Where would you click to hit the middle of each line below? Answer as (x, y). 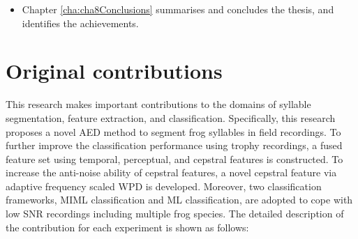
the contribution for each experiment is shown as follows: (127, 227)
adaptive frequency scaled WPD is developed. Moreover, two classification (164, 186)
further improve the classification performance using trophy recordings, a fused (174, 145)
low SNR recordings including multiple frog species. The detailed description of (175, 214)
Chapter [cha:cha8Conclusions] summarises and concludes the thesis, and (178, 9)
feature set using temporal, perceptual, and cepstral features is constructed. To (174, 159)
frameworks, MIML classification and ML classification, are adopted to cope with (179, 200)
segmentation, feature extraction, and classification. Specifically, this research (171, 117)
